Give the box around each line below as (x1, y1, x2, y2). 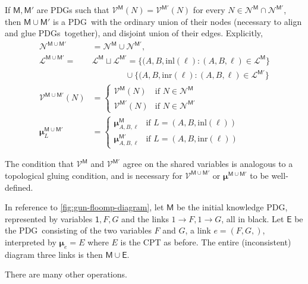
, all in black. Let (221, 212, 284, 225)
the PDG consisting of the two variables (5, 224, 152, 236)
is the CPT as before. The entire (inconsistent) (120, 235, 291, 248)
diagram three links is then (5, 248, 103, 260)
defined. (5, 181, 33, 193)
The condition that (5, 157, 74, 170)
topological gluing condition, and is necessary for (5, 169, 183, 181)
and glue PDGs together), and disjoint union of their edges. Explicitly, (5, 27, 263, 39)
